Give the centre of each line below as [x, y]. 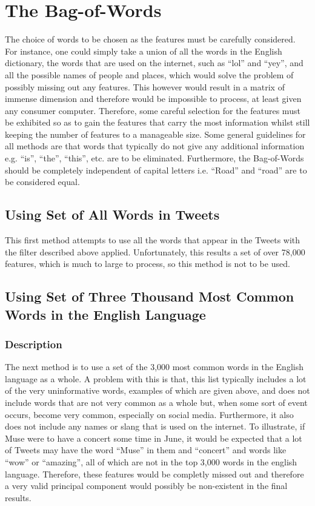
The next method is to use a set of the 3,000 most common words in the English [154, 367]
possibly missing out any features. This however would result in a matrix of [145, 86]
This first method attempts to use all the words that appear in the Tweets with [153, 240]
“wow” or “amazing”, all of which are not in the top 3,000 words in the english [151, 461]
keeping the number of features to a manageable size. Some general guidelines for [155, 134]
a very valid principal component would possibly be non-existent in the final [146, 486]
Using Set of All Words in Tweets [112, 214]
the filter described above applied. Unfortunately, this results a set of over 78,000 [155, 251]
